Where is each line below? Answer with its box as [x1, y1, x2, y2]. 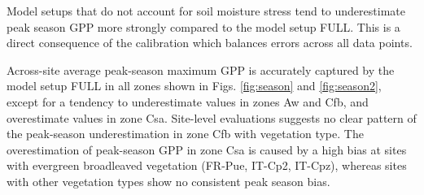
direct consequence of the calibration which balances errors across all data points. [7, 34, 413, 51]
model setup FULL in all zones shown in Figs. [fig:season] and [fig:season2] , [7, 77, 382, 94]
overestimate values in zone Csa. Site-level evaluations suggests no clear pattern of [7, 109, 417, 126]
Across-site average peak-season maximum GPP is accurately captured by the [7, 61, 395, 78]
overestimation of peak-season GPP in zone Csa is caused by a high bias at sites [7, 141, 407, 158]
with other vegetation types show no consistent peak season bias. [7, 172, 330, 189]
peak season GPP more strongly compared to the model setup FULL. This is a [7, 18, 400, 35]
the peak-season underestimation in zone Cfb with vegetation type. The [7, 125, 364, 142]
